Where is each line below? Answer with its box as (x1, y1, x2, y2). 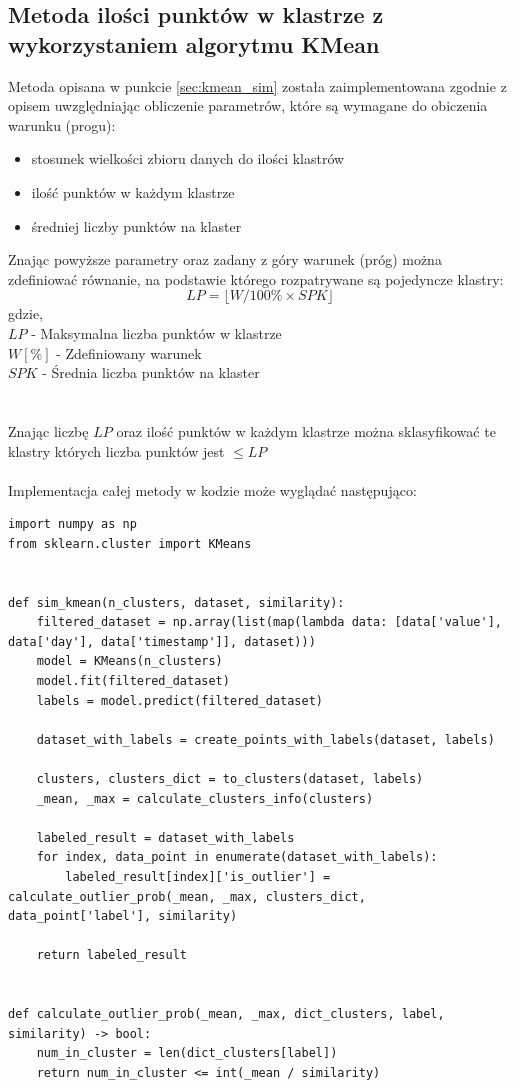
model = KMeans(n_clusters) (36, 654, 223, 669)
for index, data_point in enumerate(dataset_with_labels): (36, 850, 438, 865)
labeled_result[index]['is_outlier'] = (65, 869, 331, 884)
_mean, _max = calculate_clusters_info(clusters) (36, 791, 374, 806)
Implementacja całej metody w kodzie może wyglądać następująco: (8, 479, 417, 500)
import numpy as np (8, 517, 137, 532)
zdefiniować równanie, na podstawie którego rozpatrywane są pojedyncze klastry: (8, 268, 504, 289)
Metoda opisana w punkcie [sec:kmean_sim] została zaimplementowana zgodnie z (8, 75, 507, 96)
